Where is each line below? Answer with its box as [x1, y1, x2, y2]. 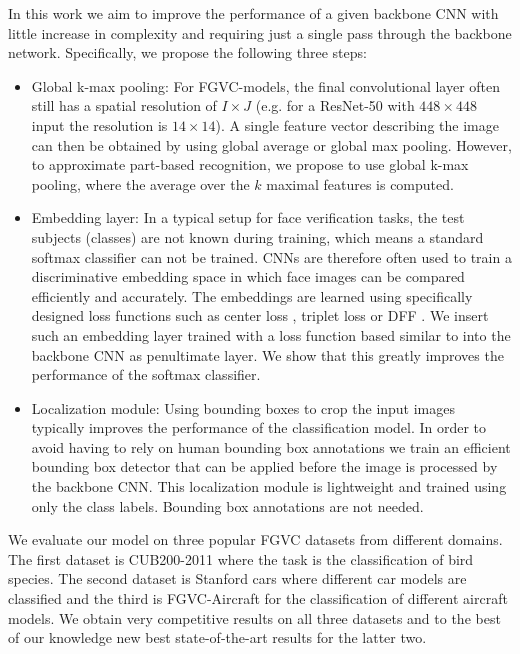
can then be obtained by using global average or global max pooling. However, [31, 134, 512, 155]
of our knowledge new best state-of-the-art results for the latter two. [8, 627, 427, 648]
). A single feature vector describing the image [215, 114, 499, 135]
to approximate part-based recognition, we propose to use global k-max [31, 154, 469, 175]
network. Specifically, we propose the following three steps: [8, 42, 367, 63]
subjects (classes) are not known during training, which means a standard [31, 226, 484, 247]
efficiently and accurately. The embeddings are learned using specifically [31, 285, 473, 306]
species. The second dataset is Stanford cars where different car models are [8, 568, 467, 589]
